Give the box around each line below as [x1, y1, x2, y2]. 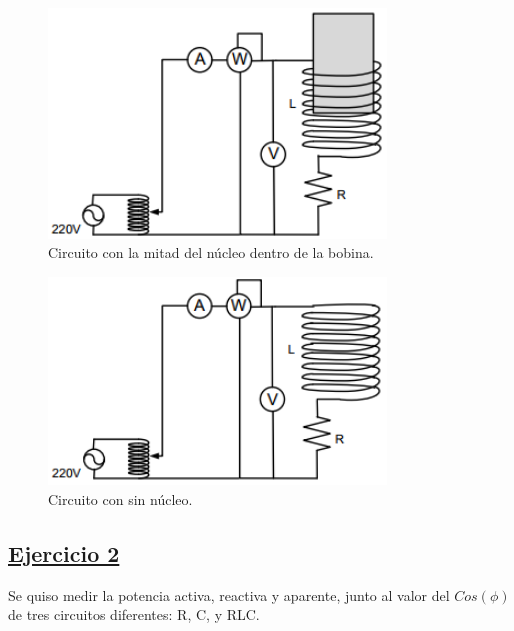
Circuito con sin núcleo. [48, 488, 193, 509]
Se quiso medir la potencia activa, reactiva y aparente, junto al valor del [8, 584, 450, 605]
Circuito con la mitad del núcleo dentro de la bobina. [48, 242, 374, 263]
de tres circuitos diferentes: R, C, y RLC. [8, 604, 260, 625]
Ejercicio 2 [8, 537, 120, 568]
